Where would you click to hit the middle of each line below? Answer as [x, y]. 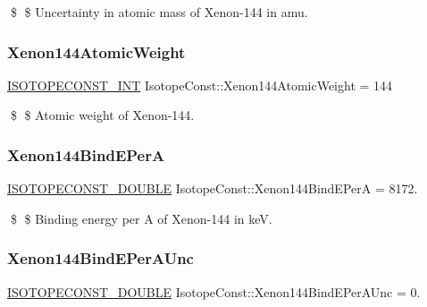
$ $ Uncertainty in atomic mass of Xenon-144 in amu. [159, 12]
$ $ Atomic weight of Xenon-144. [102, 115]
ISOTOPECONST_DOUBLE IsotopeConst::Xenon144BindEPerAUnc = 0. [214, 291]
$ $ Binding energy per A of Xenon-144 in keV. [141, 218]
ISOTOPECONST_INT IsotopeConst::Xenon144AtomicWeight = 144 [200, 85]
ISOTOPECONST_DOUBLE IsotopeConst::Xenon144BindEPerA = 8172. [213, 188]
